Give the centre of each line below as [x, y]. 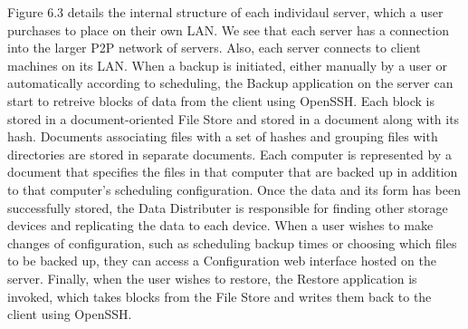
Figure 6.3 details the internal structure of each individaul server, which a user [225, 12]
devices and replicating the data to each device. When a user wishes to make [220, 225]
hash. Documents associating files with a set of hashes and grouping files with [223, 136]
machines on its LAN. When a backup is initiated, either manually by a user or [227, 65]
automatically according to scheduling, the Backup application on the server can [230, 83]
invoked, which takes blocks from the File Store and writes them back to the [220, 296]
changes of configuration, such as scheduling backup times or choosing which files [232, 242]
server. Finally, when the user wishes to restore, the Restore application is [212, 278]
